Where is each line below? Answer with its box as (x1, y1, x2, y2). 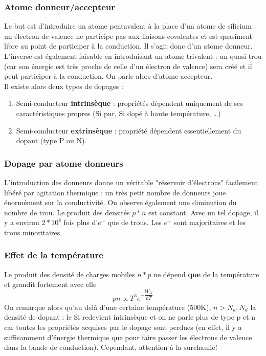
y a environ (4, 217, 39, 228)
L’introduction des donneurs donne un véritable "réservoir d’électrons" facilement (4, 176, 258, 187)
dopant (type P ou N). (16, 135, 87, 146)
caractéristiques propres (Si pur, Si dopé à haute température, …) (16, 107, 221, 118)
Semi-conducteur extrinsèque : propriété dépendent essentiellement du (16, 125, 241, 136)
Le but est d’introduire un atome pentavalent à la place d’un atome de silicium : (4, 20, 256, 31)
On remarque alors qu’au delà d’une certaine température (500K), (4, 301, 211, 312)
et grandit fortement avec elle (4, 279, 97, 290)
